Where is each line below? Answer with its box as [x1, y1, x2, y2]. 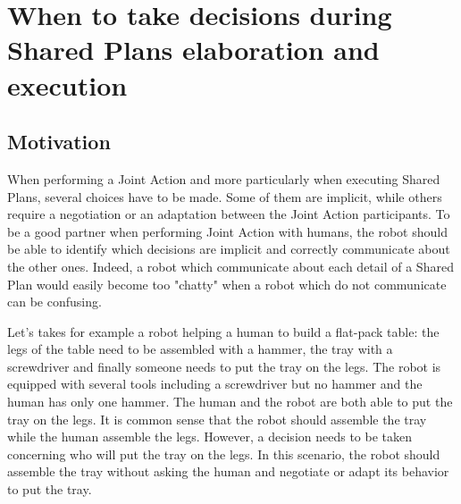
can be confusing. [7, 292, 102, 311]
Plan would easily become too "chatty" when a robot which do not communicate [7, 274, 447, 293]
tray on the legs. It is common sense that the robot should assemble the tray [7, 409, 427, 428]
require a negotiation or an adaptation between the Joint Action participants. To [7, 205, 450, 223]
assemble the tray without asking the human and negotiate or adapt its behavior [7, 462, 449, 481]
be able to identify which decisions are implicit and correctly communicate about [7, 239, 450, 258]
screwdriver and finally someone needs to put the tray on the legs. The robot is [7, 357, 441, 375]
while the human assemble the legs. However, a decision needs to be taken [7, 427, 413, 446]
